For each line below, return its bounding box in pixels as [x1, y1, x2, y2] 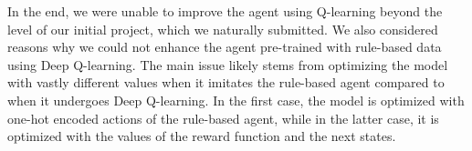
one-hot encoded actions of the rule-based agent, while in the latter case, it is [7, 108, 439, 127]
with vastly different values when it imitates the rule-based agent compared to [7, 73, 445, 92]
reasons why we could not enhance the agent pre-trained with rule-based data [7, 37, 442, 56]
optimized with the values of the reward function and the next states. [7, 126, 396, 146]
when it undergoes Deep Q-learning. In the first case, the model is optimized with [7, 90, 465, 109]
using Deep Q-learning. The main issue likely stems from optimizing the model [7, 55, 448, 74]
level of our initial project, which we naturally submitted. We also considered [7, 19, 438, 38]
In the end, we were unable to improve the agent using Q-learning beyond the [7, 2, 443, 20]
